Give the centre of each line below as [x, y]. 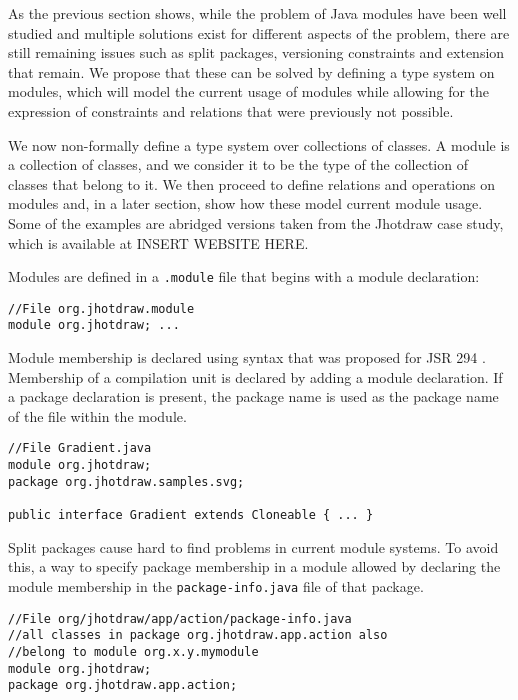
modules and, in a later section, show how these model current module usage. [245, 203]
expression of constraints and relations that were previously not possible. [231, 110]
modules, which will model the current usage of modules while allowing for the [249, 91]
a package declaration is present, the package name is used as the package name [253, 396]
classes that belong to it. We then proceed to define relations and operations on [252, 183]
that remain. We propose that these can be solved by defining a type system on [251, 71]
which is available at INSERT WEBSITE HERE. [158, 242]
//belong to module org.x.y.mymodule [133, 651]
